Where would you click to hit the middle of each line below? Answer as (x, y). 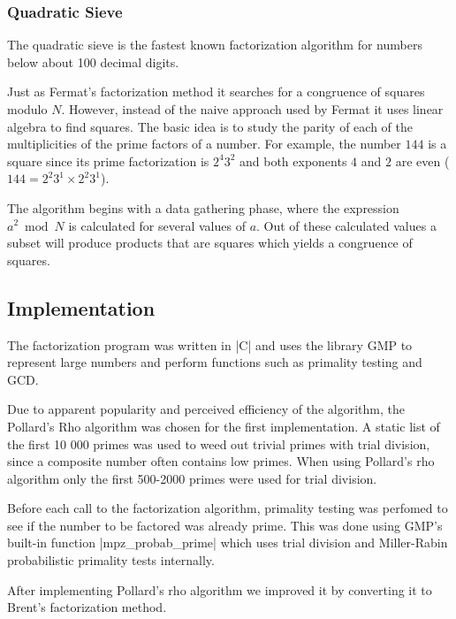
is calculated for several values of (157, 225)
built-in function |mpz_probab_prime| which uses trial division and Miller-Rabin (228, 543)
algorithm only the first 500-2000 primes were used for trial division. (192, 478)
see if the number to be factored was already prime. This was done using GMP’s (225, 525)
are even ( (422, 160)
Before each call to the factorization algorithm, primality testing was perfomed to (228, 508)
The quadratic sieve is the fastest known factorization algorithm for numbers (215, 45)
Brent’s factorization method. (87, 607)
